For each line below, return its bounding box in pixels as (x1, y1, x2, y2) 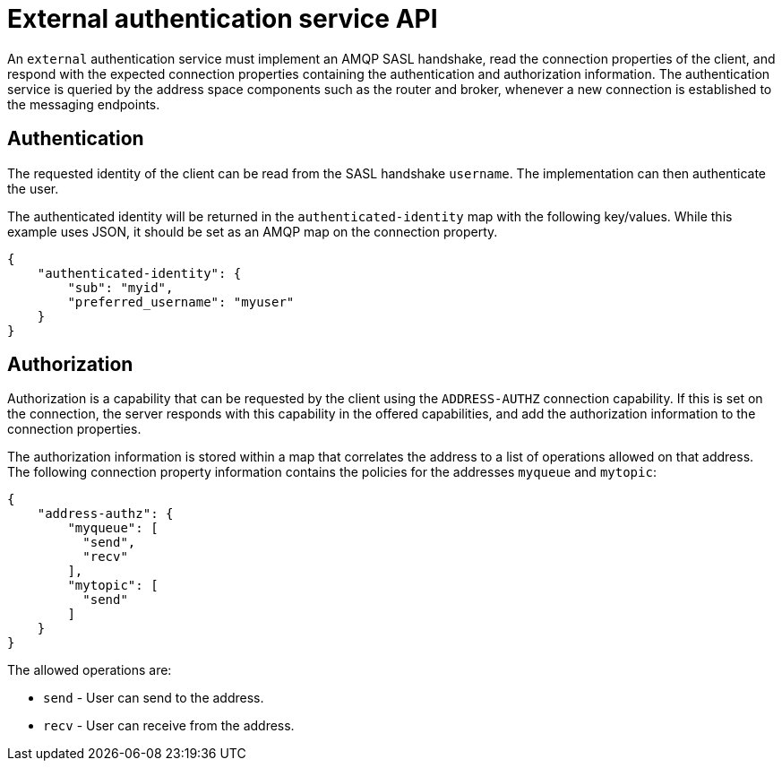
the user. (7, 180, 59, 196)
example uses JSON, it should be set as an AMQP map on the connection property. (7, 223, 498, 239)
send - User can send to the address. (43, 690, 264, 706)
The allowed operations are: (7, 662, 172, 678)
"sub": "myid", (67, 280, 174, 295)
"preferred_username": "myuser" (67, 294, 295, 309)
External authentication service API (7, 4, 438, 34)
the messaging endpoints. (7, 96, 160, 112)
